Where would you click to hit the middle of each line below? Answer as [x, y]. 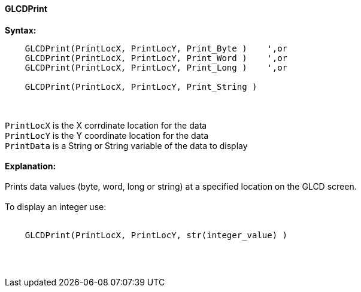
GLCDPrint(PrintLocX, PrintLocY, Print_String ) [141, 86]
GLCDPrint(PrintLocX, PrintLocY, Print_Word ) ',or [156, 58]
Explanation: [31, 166]
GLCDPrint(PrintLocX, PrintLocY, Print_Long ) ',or [156, 67]
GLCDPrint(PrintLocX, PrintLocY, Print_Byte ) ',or [156, 48]
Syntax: [21, 30]
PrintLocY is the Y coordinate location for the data [107, 135]
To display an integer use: [56, 206]
